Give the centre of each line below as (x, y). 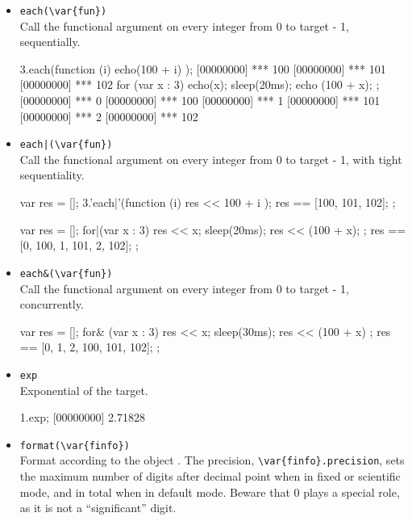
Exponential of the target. (84, 390)
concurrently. (52, 304)
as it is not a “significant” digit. (98, 508)
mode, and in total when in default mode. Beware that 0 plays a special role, (210, 492)
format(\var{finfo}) (75, 445)
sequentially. (50, 42)
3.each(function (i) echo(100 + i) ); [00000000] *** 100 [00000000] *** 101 (203, 68)
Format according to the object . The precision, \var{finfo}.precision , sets (212, 460)
